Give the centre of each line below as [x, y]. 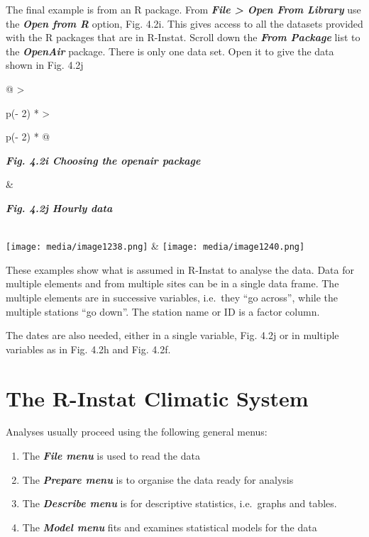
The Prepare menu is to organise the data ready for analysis [158, 479]
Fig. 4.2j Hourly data [59, 207]
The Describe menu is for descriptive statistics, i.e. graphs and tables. [180, 503]
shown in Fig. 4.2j [45, 65]
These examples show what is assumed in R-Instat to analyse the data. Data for [180, 269]
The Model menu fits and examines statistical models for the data [170, 527]
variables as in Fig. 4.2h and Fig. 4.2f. [88, 349]
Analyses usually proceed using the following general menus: [137, 432]
